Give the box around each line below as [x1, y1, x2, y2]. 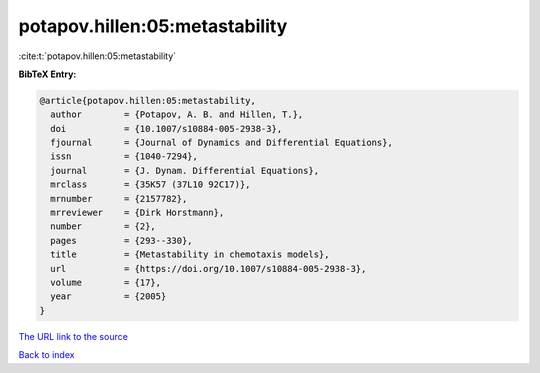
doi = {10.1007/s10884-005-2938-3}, [50, 123, 283, 134]
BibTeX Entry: [18, 68, 77, 80]
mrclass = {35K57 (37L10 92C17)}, [50, 179, 251, 190]
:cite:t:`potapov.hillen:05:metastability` [18, 50, 177, 62]
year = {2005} [50, 291, 167, 302]
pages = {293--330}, [50, 235, 194, 246]
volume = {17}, [50, 277, 162, 288]
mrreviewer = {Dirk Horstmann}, [50, 207, 225, 219]
